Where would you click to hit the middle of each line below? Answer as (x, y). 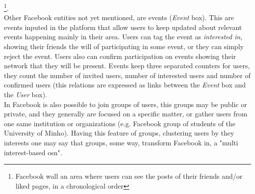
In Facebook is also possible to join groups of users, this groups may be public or (126, 104)
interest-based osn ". (33, 152)
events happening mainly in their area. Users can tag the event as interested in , (123, 37)
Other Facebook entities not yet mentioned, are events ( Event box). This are (119, 17)
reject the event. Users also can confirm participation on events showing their (120, 56)
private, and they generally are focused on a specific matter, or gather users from (126, 114)
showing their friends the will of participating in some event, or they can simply (124, 46)
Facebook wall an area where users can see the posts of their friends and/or (129, 176)
